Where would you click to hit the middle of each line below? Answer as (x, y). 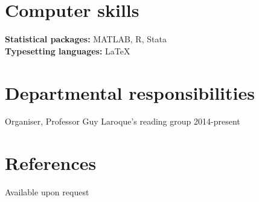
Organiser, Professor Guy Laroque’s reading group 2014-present (123, 121)
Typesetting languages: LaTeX (68, 50)
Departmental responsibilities (130, 92)
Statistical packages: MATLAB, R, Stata (86, 39)
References (51, 163)
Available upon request (47, 192)
